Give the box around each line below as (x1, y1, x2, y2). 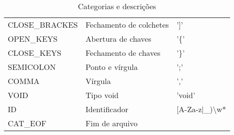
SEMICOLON (8, 61, 56, 72)
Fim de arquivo (85, 118, 138, 129)
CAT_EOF (8, 118, 47, 129)
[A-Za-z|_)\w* (176, 103, 226, 115)
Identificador (85, 103, 129, 115)
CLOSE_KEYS (8, 47, 62, 58)
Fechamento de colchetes (85, 19, 169, 30)
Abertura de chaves (85, 33, 151, 44)
